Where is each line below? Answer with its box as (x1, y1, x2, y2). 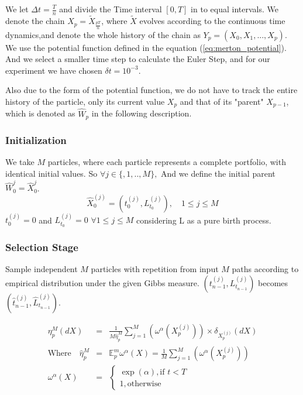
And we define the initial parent (161, 167, 276, 179)
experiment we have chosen (5, 64, 102, 76)
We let (5, 3, 29, 15)
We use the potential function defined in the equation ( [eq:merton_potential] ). (5, 41, 287, 53)
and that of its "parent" (180, 95, 264, 107)
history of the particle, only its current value (5, 95, 165, 107)
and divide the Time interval (59, 3, 162, 15)
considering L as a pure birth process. (136, 214, 271, 226)
